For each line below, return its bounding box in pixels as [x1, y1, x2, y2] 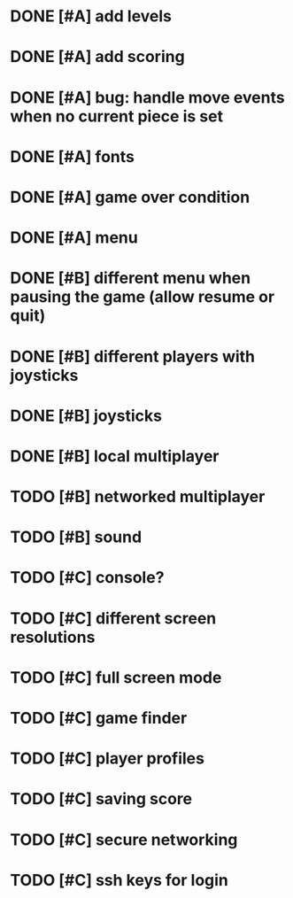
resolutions [10, 627, 96, 647]
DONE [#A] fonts [10, 146, 135, 166]
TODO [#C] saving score [10, 789, 193, 809]
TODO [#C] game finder [10, 708, 188, 728]
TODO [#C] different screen [10, 608, 217, 628]
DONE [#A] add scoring [10, 47, 185, 67]
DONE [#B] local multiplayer [10, 445, 220, 466]
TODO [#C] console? [10, 568, 165, 588]
